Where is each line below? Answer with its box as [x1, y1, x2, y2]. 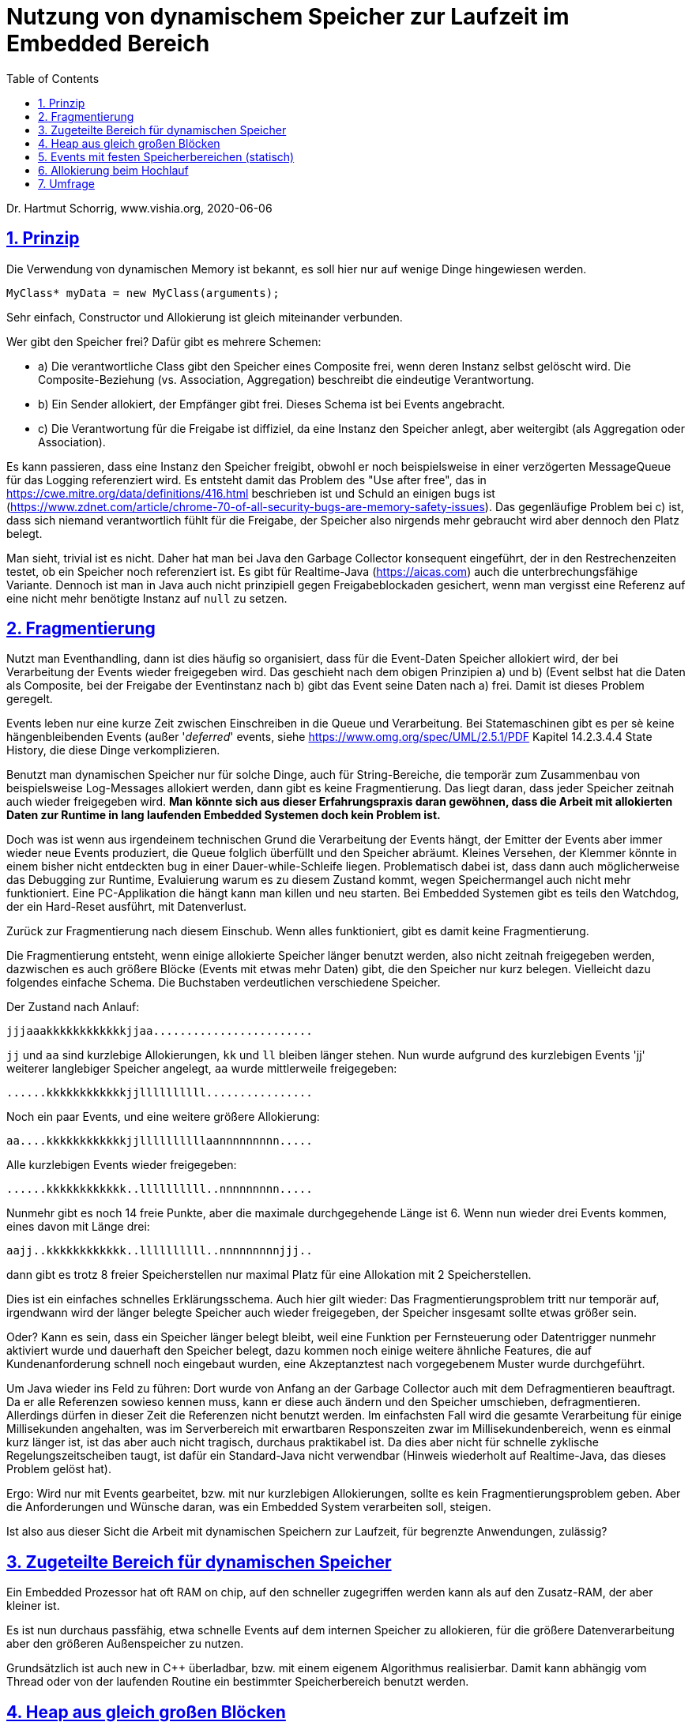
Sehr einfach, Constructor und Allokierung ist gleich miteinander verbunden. [6, 310, 403, 324]
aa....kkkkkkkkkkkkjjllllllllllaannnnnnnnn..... [6, 1134, 313, 1148]
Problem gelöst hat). [6, 1462, 111, 1476]
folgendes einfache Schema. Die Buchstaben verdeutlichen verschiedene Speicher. [6, 976, 441, 990]
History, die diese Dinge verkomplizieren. [6, 743, 220, 758]
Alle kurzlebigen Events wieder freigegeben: [6, 1158, 237, 1172]
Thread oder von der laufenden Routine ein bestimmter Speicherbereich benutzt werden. [6, 1675, 469, 1689]
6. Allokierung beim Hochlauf [38, 163, 189, 177]
